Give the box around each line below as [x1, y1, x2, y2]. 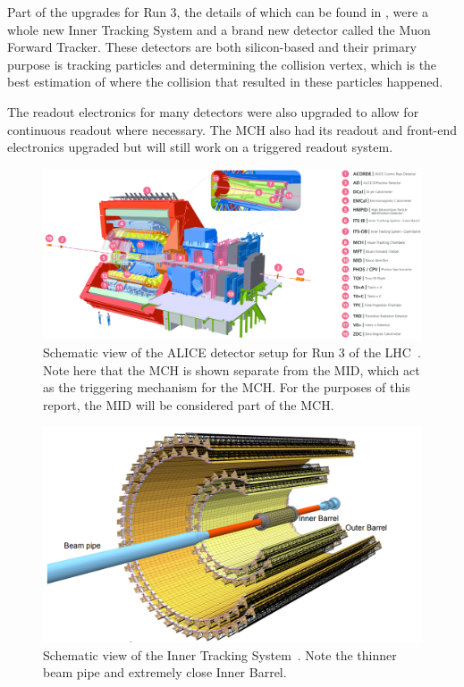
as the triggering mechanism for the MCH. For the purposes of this [43, 378, 410, 397]
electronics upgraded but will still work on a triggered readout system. [7, 138, 393, 156]
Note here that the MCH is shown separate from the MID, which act [43, 360, 420, 379]
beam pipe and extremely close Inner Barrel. [43, 663, 287, 682]
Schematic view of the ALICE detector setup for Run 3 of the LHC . [43, 343, 421, 362]
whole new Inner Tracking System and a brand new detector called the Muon [7, 20, 431, 38]
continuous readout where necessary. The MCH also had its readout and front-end [7, 120, 458, 138]
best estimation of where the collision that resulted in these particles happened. [7, 72, 443, 91]
